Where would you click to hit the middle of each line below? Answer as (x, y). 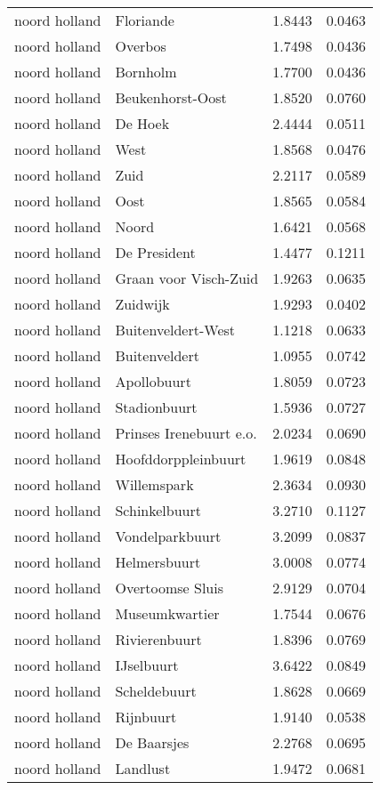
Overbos (141, 46)
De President (155, 252)
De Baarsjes (152, 742)
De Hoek (142, 123)
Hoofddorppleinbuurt (181, 459)
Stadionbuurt (156, 407)
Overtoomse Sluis (169, 588)
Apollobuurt (153, 381)
